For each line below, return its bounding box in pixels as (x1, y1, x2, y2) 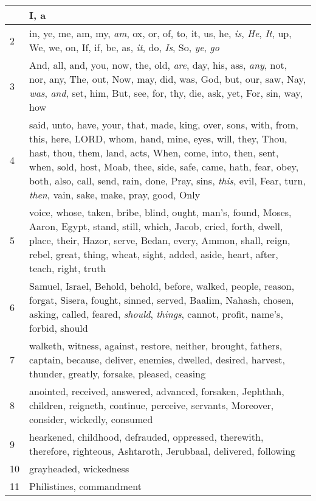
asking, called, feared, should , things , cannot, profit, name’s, (29, 307, 283, 321)
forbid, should (29, 321, 88, 335)
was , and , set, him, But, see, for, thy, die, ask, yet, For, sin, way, (29, 86, 303, 100)
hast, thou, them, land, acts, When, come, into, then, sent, (29, 145, 279, 159)
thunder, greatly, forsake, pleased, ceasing (29, 366, 206, 380)
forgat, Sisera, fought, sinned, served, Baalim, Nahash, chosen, (29, 293, 294, 307)
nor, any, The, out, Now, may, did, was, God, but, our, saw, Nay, (29, 72, 306, 86)
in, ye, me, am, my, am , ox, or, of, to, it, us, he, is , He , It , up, (29, 26, 292, 40)
